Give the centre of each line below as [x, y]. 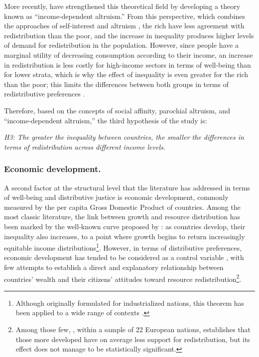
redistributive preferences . [45, 94]
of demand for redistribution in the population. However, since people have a [121, 45]
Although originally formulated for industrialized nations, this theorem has [130, 303]
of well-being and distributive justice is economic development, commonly [116, 197]
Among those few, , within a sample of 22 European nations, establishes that [133, 329]
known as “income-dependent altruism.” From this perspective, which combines [125, 16]
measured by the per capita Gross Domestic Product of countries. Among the [122, 207]
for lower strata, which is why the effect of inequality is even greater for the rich [126, 74]
